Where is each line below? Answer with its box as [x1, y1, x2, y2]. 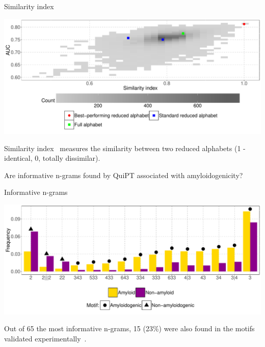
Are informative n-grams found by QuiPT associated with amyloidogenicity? [4, 169, 243, 180]
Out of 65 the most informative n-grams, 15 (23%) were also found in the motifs [4, 323, 255, 334]
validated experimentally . [4, 333, 87, 343]
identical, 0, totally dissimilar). [4, 153, 100, 163]
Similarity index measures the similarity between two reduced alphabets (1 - [4, 142, 246, 153]
